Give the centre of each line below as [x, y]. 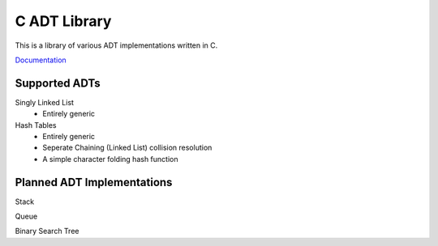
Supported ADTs [58, 83]
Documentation [41, 60]
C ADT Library [63, 21]
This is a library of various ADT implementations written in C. [116, 45]
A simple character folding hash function [110, 159]
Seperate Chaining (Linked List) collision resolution [127, 148]
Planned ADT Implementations [94, 182]
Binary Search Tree [47, 231]
